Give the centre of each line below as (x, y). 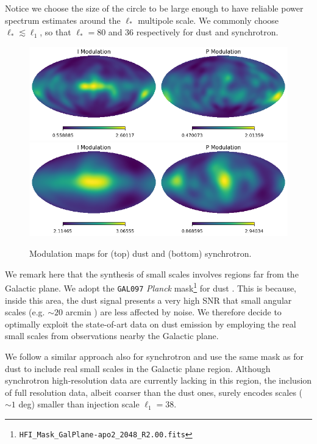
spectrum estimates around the (63, 20)
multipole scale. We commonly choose (208, 20)
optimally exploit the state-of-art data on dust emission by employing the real (151, 324)
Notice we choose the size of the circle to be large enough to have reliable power (154, 8)
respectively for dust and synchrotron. (207, 32)
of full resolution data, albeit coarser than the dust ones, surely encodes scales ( (154, 392)
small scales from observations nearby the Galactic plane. (112, 336)
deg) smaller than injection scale (79, 404)
